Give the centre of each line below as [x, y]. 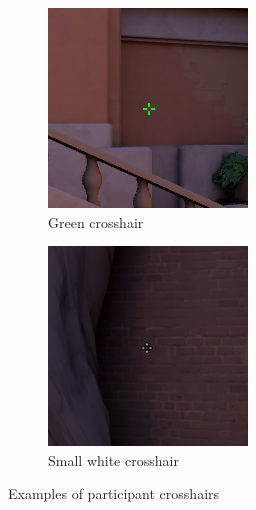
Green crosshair [96, 221]
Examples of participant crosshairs [114, 493]
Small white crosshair [113, 459]
